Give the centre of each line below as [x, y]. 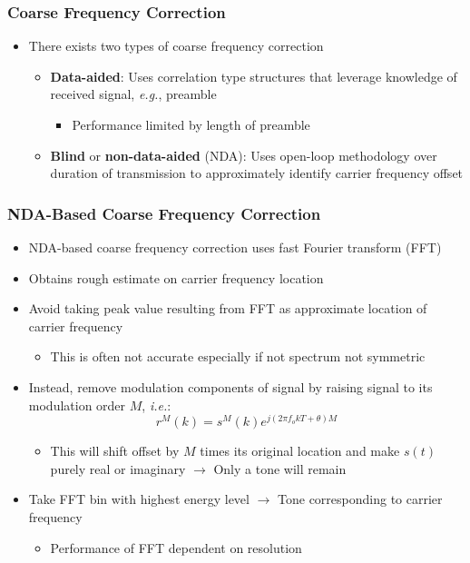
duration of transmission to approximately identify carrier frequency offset [257, 173]
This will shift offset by [115, 451]
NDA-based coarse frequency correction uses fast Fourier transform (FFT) [235, 247]
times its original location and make [300, 451]
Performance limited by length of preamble [191, 124]
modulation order [77, 405]
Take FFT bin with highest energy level [139, 499]
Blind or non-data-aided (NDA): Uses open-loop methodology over [244, 155]
